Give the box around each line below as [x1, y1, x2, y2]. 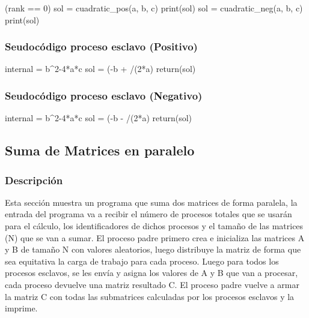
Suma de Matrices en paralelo [5, 141, 195, 160]
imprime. [5, 302, 38, 314]
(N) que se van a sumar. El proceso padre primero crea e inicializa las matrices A [5, 231, 305, 244]
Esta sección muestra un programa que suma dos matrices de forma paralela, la [5, 196, 298, 208]
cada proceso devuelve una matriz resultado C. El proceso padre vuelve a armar [5, 278, 299, 290]
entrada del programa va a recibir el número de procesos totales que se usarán [5, 208, 292, 220]
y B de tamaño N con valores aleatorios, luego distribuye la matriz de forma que [5, 243, 301, 256]
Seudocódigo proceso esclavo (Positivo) [5, 39, 198, 54]
